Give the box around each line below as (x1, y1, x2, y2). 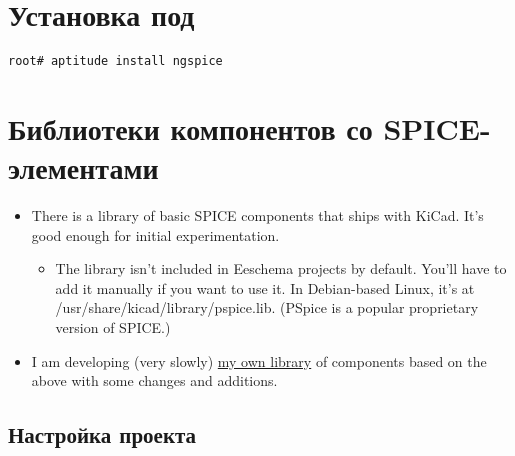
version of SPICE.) (55, 317, 171, 338)
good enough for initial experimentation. (31, 224, 280, 245)
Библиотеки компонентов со (8, 107, 373, 148)
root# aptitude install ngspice (8, 54, 223, 69)
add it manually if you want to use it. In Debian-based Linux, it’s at (55, 277, 475, 298)
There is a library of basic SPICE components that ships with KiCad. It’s (31, 205, 484, 226)
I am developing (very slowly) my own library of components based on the (31, 350, 487, 371)
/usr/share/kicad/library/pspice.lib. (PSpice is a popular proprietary (55, 297, 479, 318)
